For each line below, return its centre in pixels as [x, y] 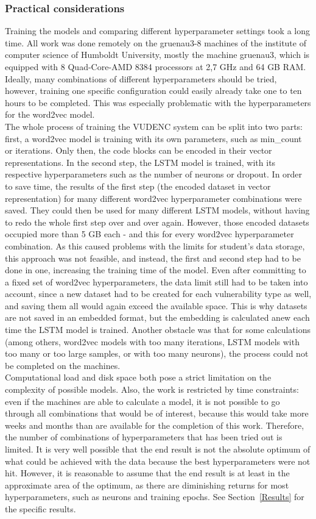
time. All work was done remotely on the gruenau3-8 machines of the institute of [156, 42]
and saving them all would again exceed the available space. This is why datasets [156, 305]
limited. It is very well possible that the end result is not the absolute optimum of [158, 449]
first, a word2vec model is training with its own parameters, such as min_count [153, 138]
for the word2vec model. [50, 114]
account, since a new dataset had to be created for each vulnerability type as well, [158, 294]
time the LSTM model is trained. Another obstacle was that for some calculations [158, 330]
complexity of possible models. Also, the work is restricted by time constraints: [152, 389]
